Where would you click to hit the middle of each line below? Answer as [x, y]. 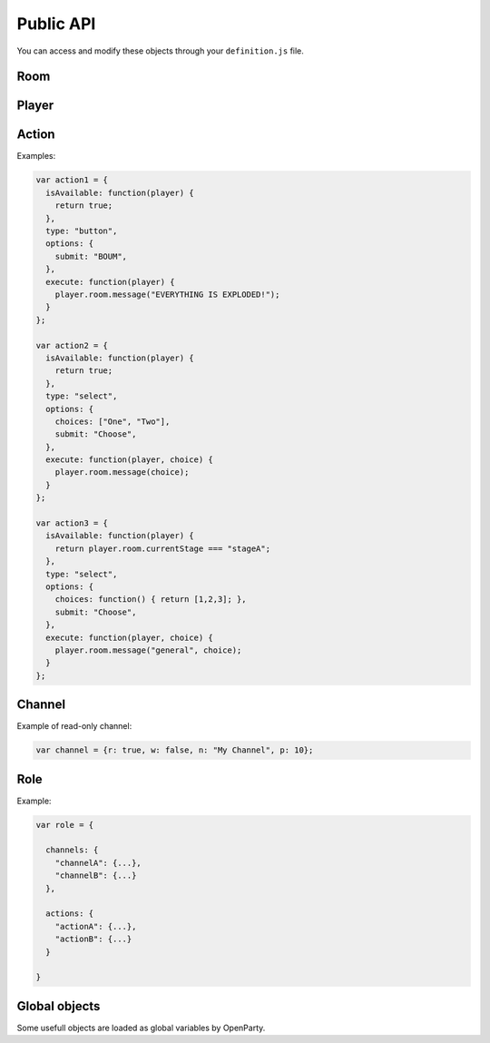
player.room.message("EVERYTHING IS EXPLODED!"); [167, 294]
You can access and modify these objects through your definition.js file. [160, 51]
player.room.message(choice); [122, 472]
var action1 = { [72, 180]
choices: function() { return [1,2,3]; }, [151, 600]
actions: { [70, 914]
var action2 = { [72, 345]
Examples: [36, 156]
